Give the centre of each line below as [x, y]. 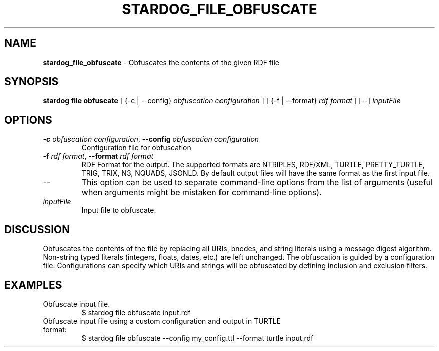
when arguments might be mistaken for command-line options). [201, 193]
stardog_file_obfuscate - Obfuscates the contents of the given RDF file [161, 62]
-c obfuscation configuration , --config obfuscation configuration [151, 139]
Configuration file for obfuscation [136, 148]
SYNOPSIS [31, 82]
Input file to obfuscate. [119, 210]
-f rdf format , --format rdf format [98, 156]
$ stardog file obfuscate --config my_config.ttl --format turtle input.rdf [197, 338]
